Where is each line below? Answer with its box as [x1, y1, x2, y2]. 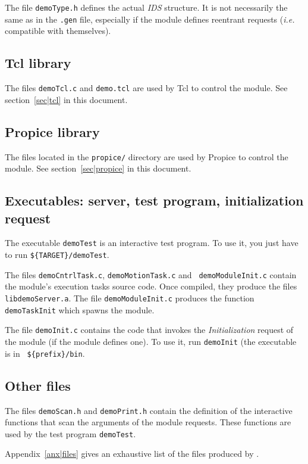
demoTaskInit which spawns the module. [5, 303, 155, 316]
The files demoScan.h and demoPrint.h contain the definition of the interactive [5, 404, 293, 416]
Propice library [5, 122, 100, 141]
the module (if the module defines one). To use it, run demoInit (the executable [5, 335, 297, 347]
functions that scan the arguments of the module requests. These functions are [5, 416, 291, 428]
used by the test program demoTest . [5, 427, 136, 440]
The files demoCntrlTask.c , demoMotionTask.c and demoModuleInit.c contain [5, 268, 297, 281]
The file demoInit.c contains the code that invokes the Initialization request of [5, 323, 294, 336]
